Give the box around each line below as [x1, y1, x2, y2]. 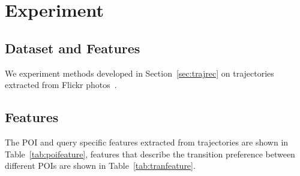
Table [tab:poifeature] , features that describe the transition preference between [5, 147, 295, 160]
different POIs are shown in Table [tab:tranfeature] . [5, 159, 196, 172]
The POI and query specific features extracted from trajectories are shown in [5, 135, 289, 148]
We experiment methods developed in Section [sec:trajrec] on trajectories [5, 66, 274, 79]
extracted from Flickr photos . [5, 78, 117, 91]
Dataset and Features [5, 38, 140, 57]
